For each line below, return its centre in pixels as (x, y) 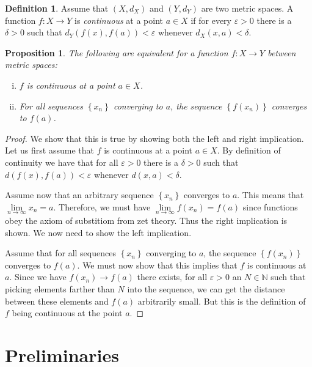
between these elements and (57, 301)
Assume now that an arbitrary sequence (79, 195)
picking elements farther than (60, 288)
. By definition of (249, 150)
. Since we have (38, 277)
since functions (270, 206)
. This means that (270, 195)
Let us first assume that (49, 150)
